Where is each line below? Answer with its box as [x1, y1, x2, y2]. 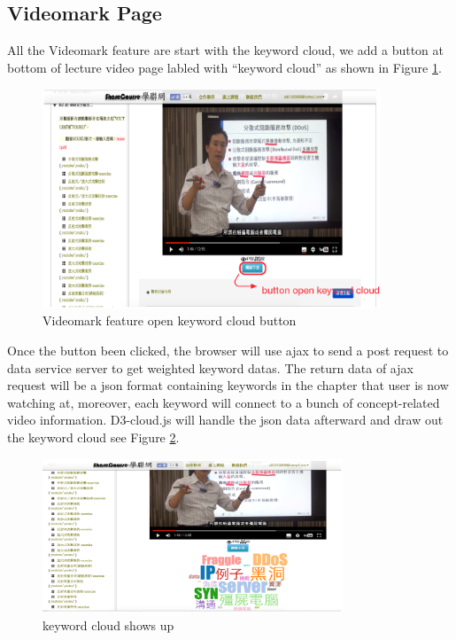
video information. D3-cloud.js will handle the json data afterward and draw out [7, 410, 444, 429]
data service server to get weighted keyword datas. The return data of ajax [7, 358, 413, 377]
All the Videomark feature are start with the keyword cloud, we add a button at [7, 41, 444, 59]
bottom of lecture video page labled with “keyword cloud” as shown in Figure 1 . [7, 58, 442, 76]
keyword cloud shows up [43, 616, 174, 635]
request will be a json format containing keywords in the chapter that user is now [7, 376, 449, 394]
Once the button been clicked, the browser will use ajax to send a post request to [7, 341, 449, 360]
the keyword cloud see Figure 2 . [7, 427, 180, 446]
